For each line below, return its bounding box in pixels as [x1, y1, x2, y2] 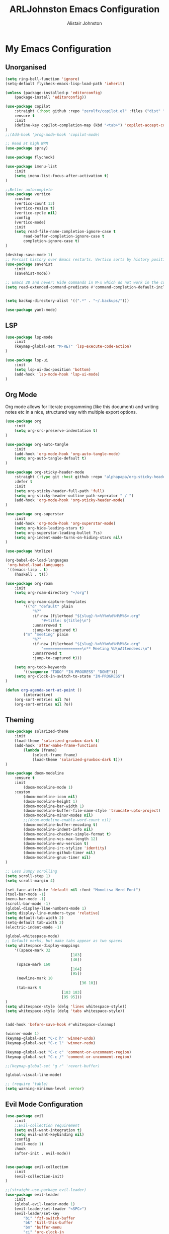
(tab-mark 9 [16, 985, 42, 990]
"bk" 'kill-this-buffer [23, 1220, 73, 1225]
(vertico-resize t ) [14, 206, 55, 211]
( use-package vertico [5, 192, 51, 197]
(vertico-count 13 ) [14, 201, 55, 206]
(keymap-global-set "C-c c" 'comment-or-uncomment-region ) [5, 1049, 132, 1055]
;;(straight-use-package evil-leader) [5, 1188, 87, 1193]
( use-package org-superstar [5, 512, 64, 517]
